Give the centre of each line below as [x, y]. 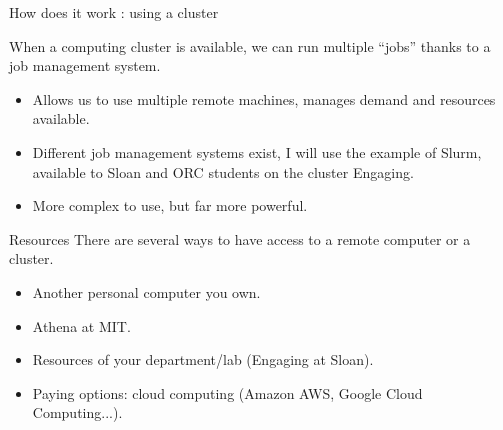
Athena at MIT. [81, 325]
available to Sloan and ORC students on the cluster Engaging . [223, 171]
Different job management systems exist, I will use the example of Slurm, [257, 151]
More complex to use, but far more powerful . [170, 205]
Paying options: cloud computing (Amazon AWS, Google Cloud [227, 392]
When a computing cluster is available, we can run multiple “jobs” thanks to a [250, 45]
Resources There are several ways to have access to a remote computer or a [240, 238]
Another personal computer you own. [146, 291]
